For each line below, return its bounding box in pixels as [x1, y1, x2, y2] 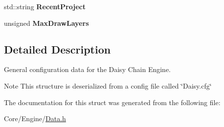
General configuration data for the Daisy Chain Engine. [4, 64, 171, 74]
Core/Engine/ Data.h [4, 113, 66, 124]
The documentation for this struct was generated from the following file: [4, 97, 221, 107]
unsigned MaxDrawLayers [4, 18, 89, 28]
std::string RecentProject [4, 1, 86, 11]
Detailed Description [4, 41, 111, 56]
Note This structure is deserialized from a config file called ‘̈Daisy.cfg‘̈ [4, 80, 212, 91]
